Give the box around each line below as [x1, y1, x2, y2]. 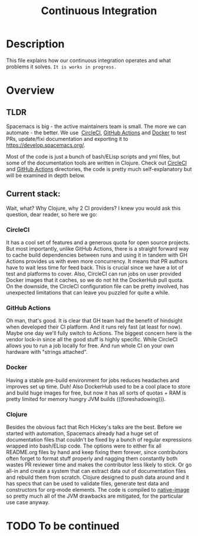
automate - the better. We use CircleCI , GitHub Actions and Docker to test [6, 129, 187, 136]
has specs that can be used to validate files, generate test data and [6, 479, 170, 487]
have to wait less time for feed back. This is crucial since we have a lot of [6, 264, 184, 271]
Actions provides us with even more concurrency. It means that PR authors [6, 258, 188, 265]
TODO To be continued [6, 519, 120, 533]
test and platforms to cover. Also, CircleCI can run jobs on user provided [6, 270, 181, 278]
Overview [6, 84, 55, 97]
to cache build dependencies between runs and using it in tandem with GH [6, 252, 187, 259]
